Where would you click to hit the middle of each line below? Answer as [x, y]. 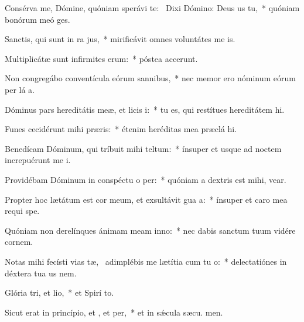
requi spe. [22, 211]
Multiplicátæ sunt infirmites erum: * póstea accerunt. [101, 58]
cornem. [19, 242]
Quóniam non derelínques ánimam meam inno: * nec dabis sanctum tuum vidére [150, 230]
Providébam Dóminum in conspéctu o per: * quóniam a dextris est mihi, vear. [146, 179]
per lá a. [20, 89]
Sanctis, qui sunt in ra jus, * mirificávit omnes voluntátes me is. [120, 39]
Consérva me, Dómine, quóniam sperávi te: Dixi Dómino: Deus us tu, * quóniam [152, 8]
